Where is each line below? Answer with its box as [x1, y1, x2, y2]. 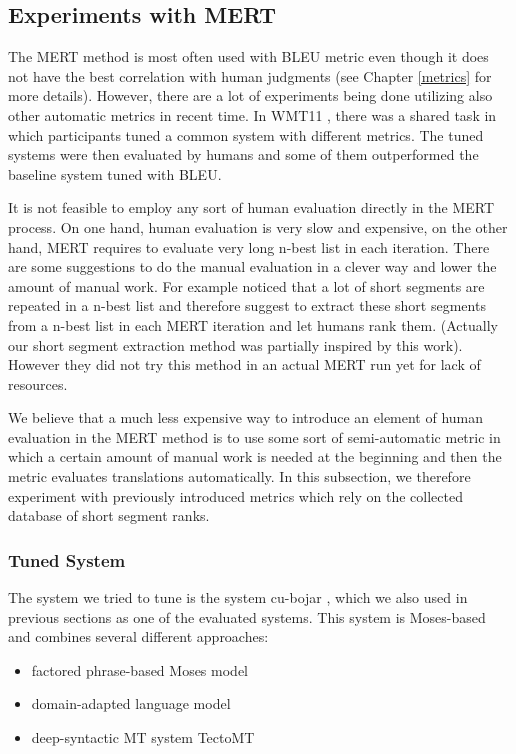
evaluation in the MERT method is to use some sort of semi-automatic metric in [8, 426, 501, 447]
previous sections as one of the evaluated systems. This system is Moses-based [8, 606, 486, 627]
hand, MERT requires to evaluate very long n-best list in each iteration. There [8, 236, 490, 257]
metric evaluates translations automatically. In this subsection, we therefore [8, 466, 471, 487]
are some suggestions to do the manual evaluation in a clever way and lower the [8, 256, 497, 277]
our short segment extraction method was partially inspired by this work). [8, 334, 463, 355]
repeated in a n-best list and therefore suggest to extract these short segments [8, 295, 486, 316]
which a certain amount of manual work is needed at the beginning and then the [8, 446, 502, 467]
